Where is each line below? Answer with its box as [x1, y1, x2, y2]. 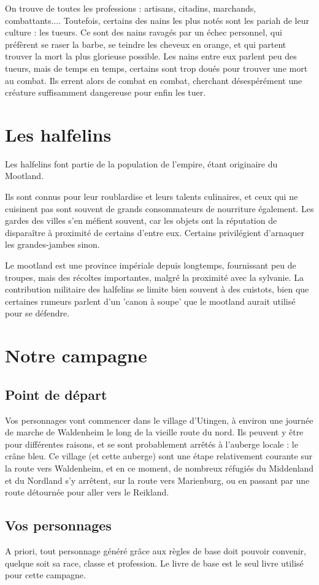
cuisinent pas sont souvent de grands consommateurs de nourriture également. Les [5, 202, 314, 215]
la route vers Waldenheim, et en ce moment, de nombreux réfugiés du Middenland [5, 461, 314, 474]
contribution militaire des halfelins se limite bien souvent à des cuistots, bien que [5, 283, 309, 296]
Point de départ [5, 384, 107, 403]
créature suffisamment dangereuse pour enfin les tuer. [5, 86, 206, 99]
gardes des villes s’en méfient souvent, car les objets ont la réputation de [5, 214, 277, 227]
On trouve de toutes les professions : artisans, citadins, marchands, [5, 2, 256, 14]
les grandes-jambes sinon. [5, 238, 100, 251]
